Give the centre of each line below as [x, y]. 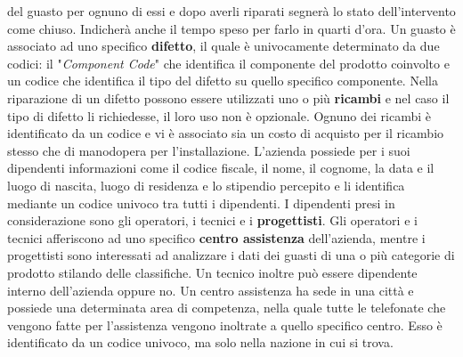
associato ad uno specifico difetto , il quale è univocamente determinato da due [223, 46]
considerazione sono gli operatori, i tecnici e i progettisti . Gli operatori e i [212, 220]
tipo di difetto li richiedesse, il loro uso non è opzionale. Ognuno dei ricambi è [219, 115]
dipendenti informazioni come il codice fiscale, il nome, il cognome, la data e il [221, 168]
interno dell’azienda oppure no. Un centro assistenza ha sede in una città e [211, 290]
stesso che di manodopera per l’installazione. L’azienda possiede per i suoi [209, 150]
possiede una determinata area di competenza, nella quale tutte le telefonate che [227, 308]
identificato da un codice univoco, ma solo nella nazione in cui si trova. [200, 342]
